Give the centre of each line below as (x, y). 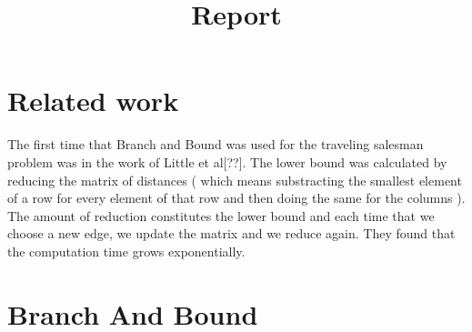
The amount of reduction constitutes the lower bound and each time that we (221, 215)
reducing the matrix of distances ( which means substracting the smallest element (235, 180)
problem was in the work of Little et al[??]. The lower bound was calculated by (227, 161)
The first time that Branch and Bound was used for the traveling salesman (216, 144)
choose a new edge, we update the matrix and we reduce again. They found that (231, 233)
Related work (93, 101)
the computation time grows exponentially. (126, 251)
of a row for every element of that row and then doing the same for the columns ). (236, 198)
